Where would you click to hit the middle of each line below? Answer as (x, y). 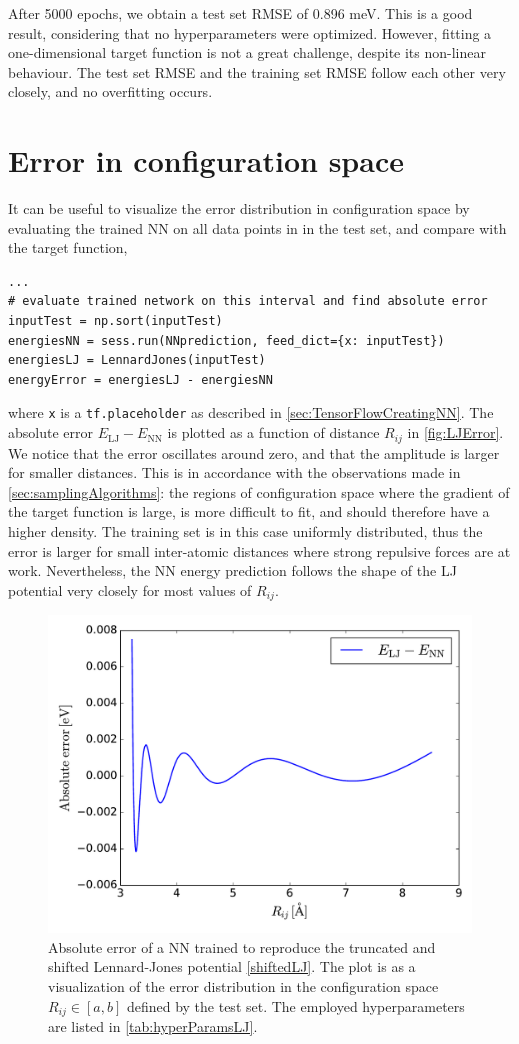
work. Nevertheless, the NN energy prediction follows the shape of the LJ (232, 570)
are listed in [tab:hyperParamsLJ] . (153, 1025)
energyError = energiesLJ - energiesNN (140, 379)
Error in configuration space (206, 160)
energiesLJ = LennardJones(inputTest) (137, 360)
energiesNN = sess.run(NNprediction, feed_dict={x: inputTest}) (226, 340)
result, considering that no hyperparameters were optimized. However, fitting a (250, 32)
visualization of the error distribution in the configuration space (243, 985)
